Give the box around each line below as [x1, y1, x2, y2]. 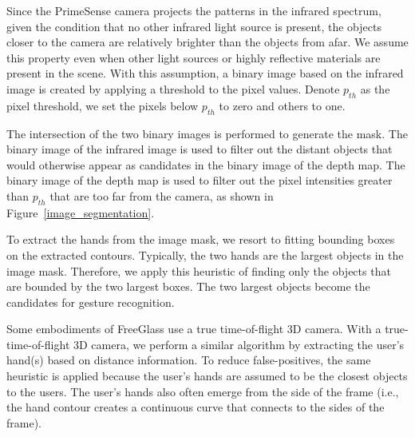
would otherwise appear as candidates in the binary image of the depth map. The [6, 156, 405, 173]
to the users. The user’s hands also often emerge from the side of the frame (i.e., [6, 383, 399, 399]
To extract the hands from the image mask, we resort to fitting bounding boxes [6, 231, 395, 248]
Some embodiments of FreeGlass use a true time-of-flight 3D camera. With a [6, 320, 381, 337]
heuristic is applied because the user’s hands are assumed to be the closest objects [6, 367, 408, 384]
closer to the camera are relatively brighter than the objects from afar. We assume [6, 34, 409, 50]
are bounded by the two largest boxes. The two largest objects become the [6, 278, 370, 295]
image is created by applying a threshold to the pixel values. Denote [6, 80, 340, 97]
